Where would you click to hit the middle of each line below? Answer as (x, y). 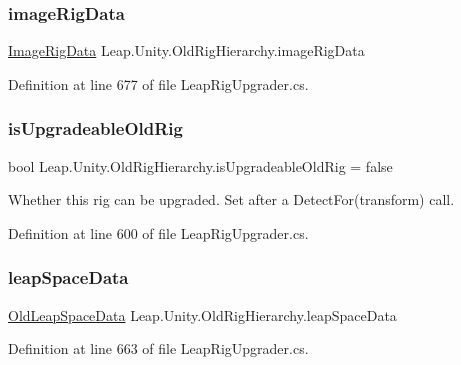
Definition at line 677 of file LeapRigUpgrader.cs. (158, 83)
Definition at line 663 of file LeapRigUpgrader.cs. (158, 348)
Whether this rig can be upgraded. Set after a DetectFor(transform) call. (231, 199)
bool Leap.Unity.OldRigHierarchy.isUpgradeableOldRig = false (200, 165)
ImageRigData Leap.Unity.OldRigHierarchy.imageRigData (186, 50)
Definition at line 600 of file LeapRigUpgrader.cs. (158, 232)
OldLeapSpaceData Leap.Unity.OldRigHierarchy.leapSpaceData (202, 314)
